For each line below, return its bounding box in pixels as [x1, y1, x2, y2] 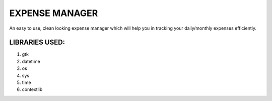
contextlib [22, 86, 43, 92]
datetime [22, 58, 40, 64]
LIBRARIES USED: [9, 38, 65, 47]
